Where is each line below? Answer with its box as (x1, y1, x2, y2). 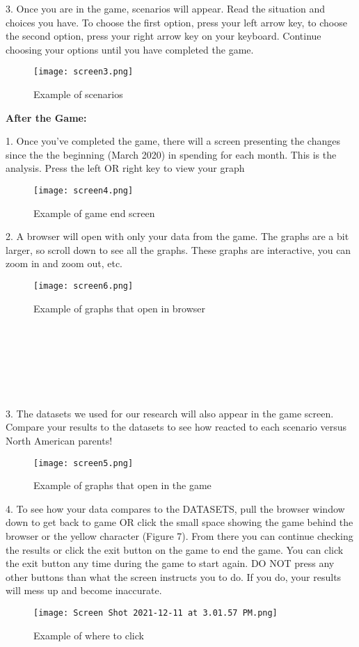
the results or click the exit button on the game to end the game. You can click (6, 542, 344, 557)
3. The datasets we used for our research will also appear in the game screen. (6, 406, 334, 420)
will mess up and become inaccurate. (6, 583, 162, 598)
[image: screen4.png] (33, 186, 134, 195)
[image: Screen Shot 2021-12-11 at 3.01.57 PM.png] (33, 608, 278, 618)
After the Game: (6, 110, 87, 125)
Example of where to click (33, 628, 144, 642)
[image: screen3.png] (33, 67, 134, 77)
